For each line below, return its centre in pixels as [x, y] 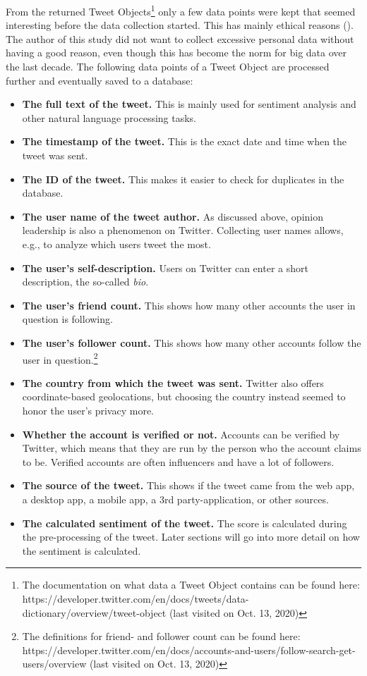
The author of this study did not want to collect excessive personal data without [180, 38]
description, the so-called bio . [85, 282]
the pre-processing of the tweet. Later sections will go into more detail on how [191, 537]
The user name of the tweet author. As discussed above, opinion [173, 216]
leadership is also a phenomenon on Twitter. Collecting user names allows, [183, 230]
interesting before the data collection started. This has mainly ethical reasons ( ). [180, 25]
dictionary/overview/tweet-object [94, 612]
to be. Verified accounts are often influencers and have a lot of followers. [178, 461]
